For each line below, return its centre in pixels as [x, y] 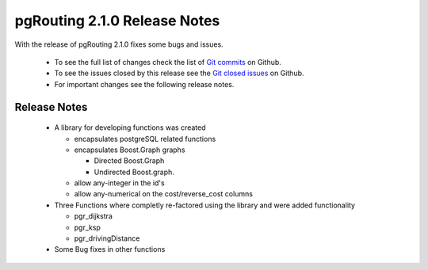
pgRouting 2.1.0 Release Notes [117, 21]
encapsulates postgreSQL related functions [145, 139]
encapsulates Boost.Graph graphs [130, 150]
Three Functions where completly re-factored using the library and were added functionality [205, 205]
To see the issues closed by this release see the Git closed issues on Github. [179, 73]
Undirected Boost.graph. [134, 172]
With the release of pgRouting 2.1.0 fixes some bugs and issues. [119, 44]
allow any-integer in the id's [120, 183]
